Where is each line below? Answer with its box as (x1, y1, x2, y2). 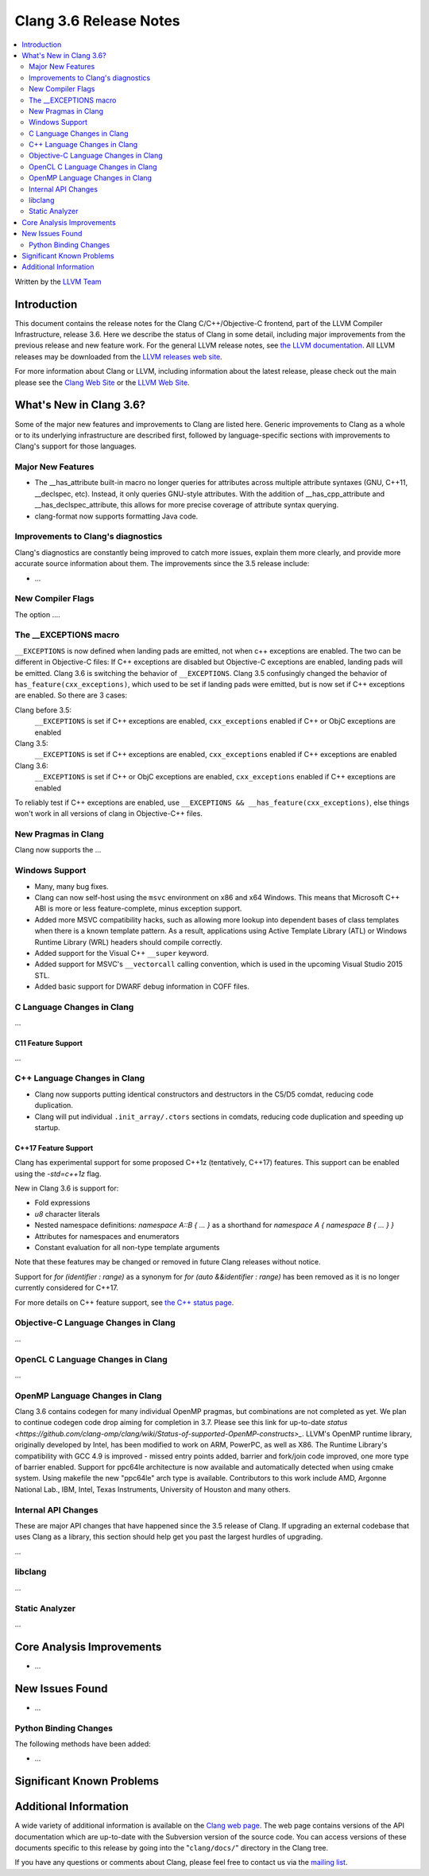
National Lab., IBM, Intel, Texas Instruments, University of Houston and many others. (14, 1484, 292, 1494)
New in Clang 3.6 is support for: (14, 1183, 119, 1193)
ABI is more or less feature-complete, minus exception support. (34, 903, 242, 914)
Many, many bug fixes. (34, 881, 109, 891)
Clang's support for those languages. (14, 441, 137, 451)
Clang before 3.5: (14, 705, 71, 715)
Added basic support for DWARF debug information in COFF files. (34, 982, 249, 992)
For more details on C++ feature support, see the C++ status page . (14, 1297, 234, 1307)
